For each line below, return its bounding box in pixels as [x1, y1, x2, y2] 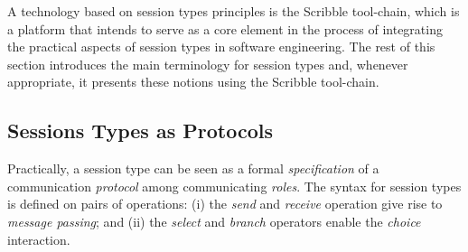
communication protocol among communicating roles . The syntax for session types [7, 176, 462, 195]
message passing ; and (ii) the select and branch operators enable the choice [7, 211, 421, 230]
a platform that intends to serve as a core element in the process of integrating [7, 19, 443, 38]
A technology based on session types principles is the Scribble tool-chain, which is [7, 2, 460, 20]
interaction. [7, 229, 70, 248]
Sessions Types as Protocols [7, 117, 273, 145]
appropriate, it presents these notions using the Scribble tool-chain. [7, 72, 379, 91]
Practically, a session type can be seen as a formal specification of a [7, 159, 379, 178]
